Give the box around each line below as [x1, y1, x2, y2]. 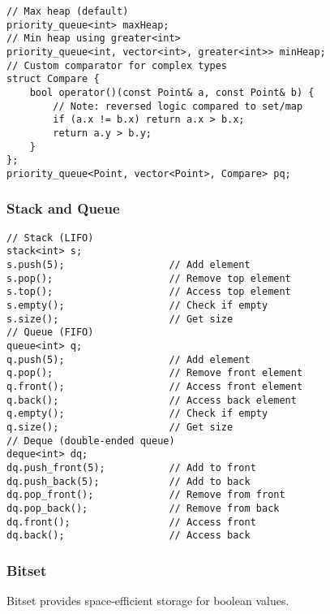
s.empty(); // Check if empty [6, 300, 268, 312]
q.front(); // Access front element [6, 380, 303, 392]
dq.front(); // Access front [6, 516, 256, 528]
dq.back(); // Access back [6, 530, 251, 542]
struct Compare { [6, 73, 100, 85]
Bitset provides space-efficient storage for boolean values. [6, 592, 289, 609]
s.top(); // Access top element [6, 286, 291, 298]
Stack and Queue [6, 198, 120, 218]
